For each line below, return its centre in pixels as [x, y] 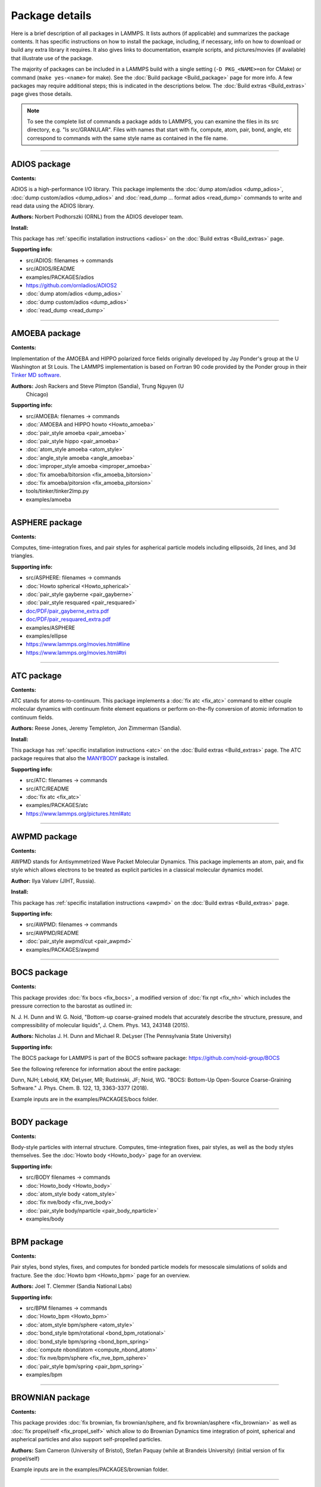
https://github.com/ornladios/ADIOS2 [71, 286]
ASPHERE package [47, 523]
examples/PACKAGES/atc [57, 805]
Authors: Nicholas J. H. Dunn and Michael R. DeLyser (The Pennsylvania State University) [121, 1036]
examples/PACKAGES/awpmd [62, 949]
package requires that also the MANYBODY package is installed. [90, 758]
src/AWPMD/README [53, 933]
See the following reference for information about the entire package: [96, 1069]
